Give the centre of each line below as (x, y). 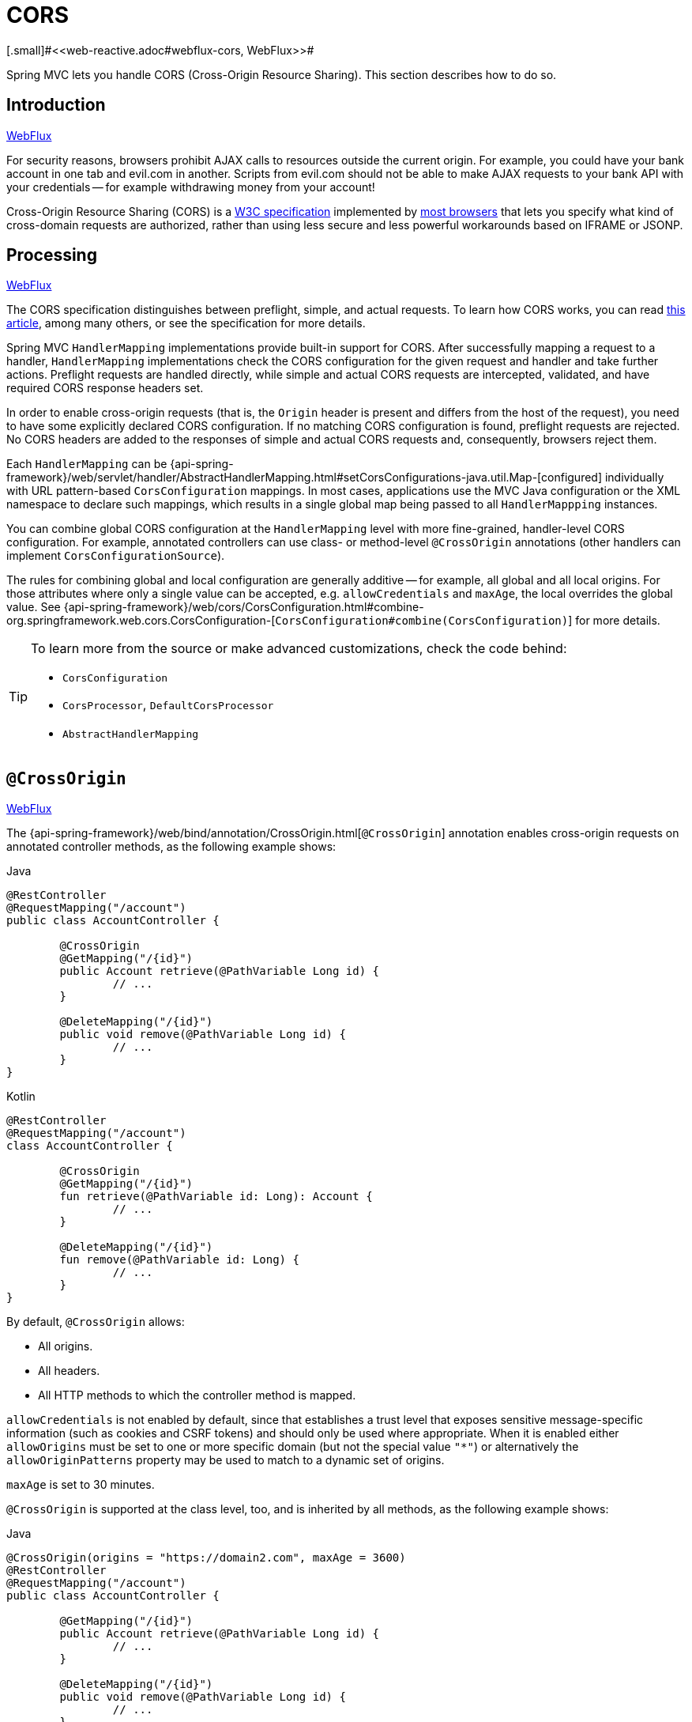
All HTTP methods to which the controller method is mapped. (197, 1395)
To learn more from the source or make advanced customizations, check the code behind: (299, 649)
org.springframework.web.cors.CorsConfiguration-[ (141, 621)
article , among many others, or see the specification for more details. (186, 323)
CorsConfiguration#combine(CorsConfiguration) (422, 621)
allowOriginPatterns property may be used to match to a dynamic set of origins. (226, 1460)
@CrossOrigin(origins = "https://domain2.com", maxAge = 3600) (206, 1558)
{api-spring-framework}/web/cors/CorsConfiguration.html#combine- (244, 607)
